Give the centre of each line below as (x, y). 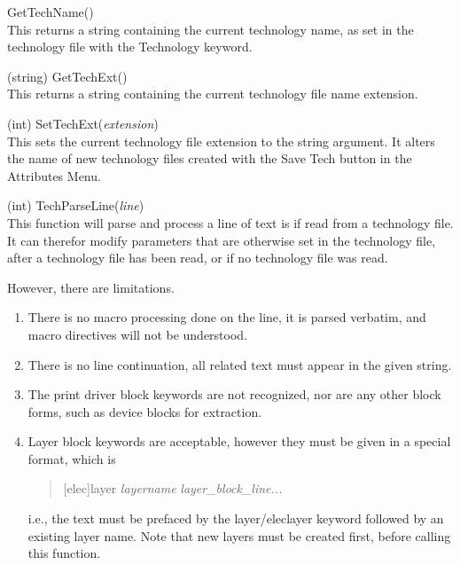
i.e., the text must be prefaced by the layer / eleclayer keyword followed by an (236, 518)
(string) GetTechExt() (67, 76)
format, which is (72, 458)
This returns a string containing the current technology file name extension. (213, 94)
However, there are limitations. (91, 287)
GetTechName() (51, 12)
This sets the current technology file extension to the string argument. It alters (221, 141)
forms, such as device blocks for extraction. (145, 411)
